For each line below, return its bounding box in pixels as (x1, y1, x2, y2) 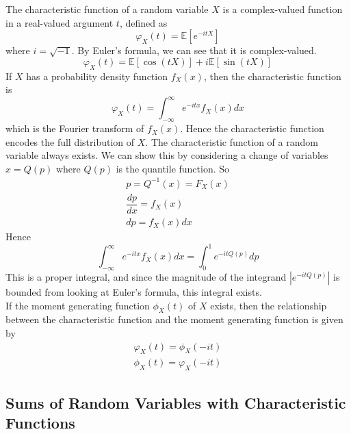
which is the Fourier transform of (5, 121, 144, 136)
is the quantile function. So (116, 161, 230, 175)
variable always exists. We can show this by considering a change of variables (5, 148, 328, 162)
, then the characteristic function (203, 68, 341, 83)
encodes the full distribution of (5, 134, 135, 149)
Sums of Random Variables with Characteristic (5, 392, 346, 413)
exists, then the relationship (210, 298, 327, 312)
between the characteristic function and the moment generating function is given (5, 312, 343, 327)
